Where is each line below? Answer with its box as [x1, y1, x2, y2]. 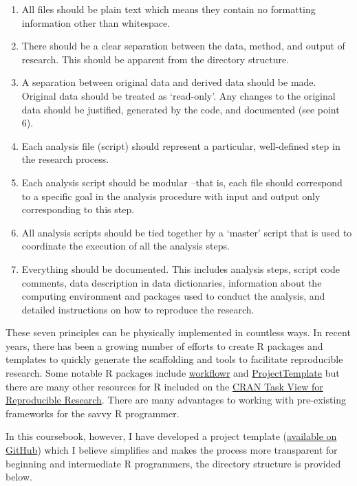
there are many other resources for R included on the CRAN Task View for [6, 379, 323, 393]
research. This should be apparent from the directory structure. [21, 52, 290, 66]
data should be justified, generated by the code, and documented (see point [21, 102, 340, 116]
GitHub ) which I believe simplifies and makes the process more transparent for [6, 443, 338, 457]
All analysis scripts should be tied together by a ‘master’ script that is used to [21, 225, 352, 239]
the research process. [21, 152, 109, 166]
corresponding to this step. [21, 202, 135, 217]
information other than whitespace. [21, 15, 171, 30]
